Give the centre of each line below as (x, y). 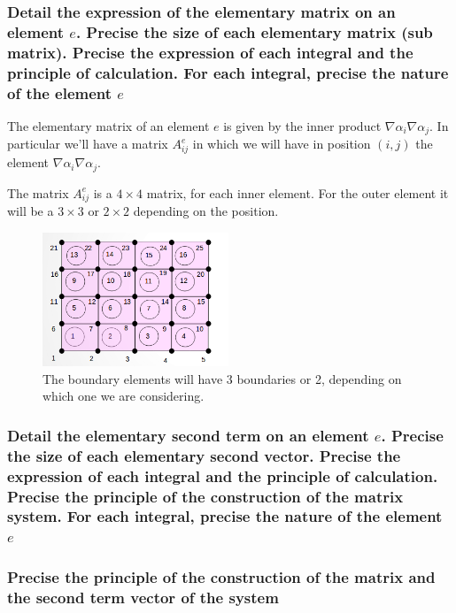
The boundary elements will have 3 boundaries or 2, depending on (222, 378)
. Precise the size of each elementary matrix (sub (254, 31)
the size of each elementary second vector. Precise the (204, 455)
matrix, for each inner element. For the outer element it (298, 192)
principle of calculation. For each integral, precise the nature (228, 72)
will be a (31, 211)
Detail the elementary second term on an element (188, 435)
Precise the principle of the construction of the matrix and (221, 577)
